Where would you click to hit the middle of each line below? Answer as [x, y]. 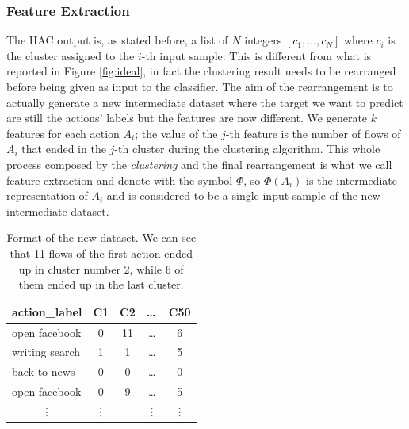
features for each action [63, 133]
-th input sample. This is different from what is [256, 55]
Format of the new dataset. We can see [101, 237]
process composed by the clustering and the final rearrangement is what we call [199, 164]
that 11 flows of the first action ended [101, 253]
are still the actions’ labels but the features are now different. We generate [187, 118]
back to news [44, 372]
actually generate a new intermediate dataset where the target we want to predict [205, 102]
